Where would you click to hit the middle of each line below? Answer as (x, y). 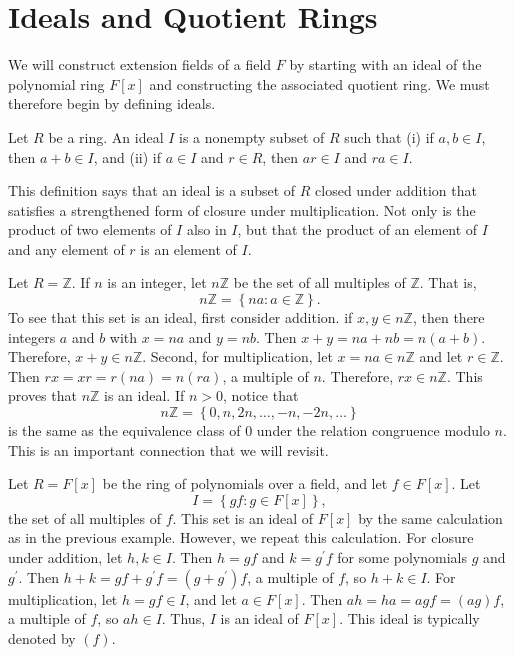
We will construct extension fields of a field (140, 64)
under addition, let (65, 557)
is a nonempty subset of (252, 136)
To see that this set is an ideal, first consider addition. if (180, 317)
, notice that (260, 395)
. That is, (448, 282)
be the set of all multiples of (319, 282)
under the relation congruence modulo (373, 430)
